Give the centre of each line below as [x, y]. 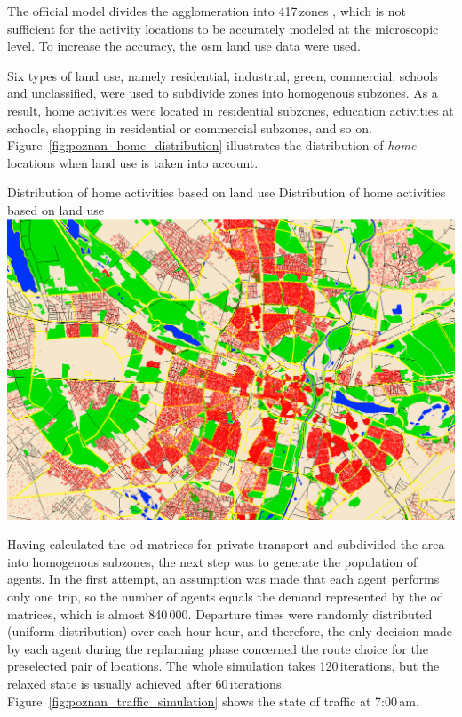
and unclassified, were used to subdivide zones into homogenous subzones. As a [223, 93]
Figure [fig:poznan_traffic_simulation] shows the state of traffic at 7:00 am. [213, 701]
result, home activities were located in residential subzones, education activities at [231, 110]
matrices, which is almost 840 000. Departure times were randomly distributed [220, 613]
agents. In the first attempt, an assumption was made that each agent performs [223, 579]
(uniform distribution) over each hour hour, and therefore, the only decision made [230, 631]
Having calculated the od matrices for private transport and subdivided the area [226, 544]
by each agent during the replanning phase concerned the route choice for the [218, 648]
